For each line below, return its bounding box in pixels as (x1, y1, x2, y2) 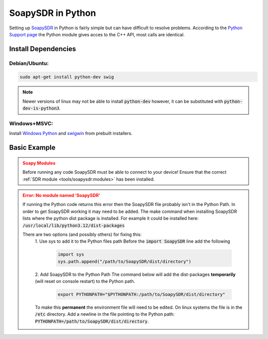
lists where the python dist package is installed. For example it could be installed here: (22, 215, 199, 221)
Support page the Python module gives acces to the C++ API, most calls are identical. (9, 31, 185, 37)
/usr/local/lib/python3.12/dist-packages (22, 222, 125, 228)
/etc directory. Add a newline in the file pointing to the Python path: (35, 311, 175, 317)
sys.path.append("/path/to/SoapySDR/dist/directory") (58, 259, 192, 264)
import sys (58, 252, 84, 258)
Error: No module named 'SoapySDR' (22, 192, 100, 198)
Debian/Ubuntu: (9, 60, 49, 67)
